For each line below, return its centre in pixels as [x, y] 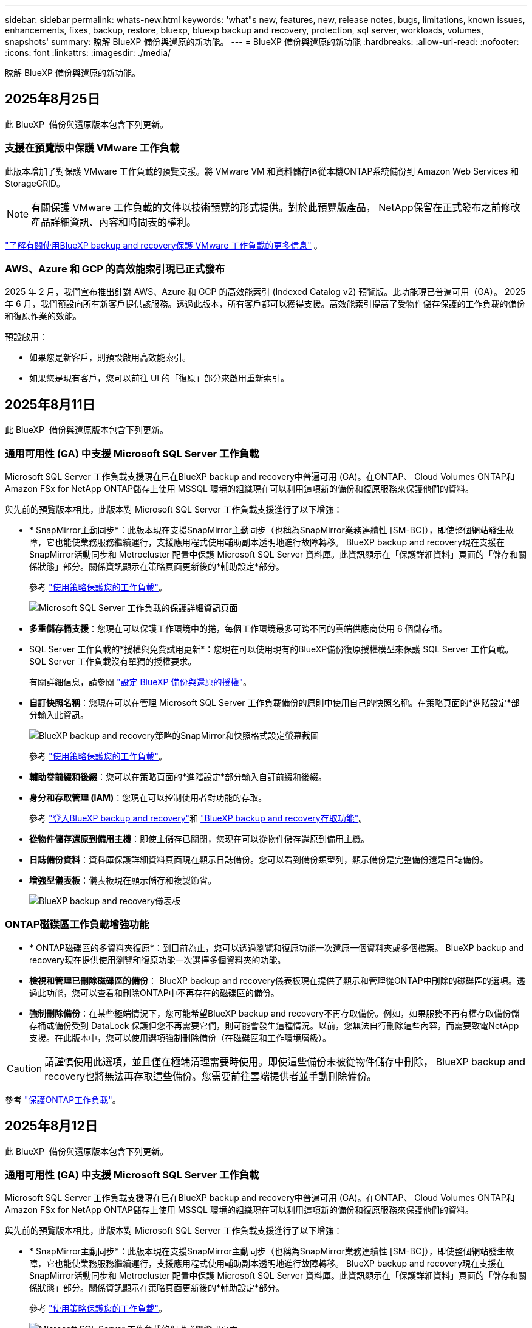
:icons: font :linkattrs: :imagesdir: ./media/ [88, 53]
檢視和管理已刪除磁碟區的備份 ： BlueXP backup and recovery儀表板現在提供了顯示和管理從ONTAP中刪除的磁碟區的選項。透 [277, 980]
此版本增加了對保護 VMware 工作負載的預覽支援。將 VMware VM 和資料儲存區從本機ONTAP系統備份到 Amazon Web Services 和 [262, 171]
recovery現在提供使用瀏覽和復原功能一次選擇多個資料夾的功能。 [158, 960]
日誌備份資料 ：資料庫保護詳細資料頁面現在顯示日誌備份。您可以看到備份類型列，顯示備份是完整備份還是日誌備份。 [259, 859]
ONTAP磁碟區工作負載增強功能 [77, 925]
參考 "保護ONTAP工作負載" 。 [63, 1099]
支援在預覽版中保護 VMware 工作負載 [92, 148]
